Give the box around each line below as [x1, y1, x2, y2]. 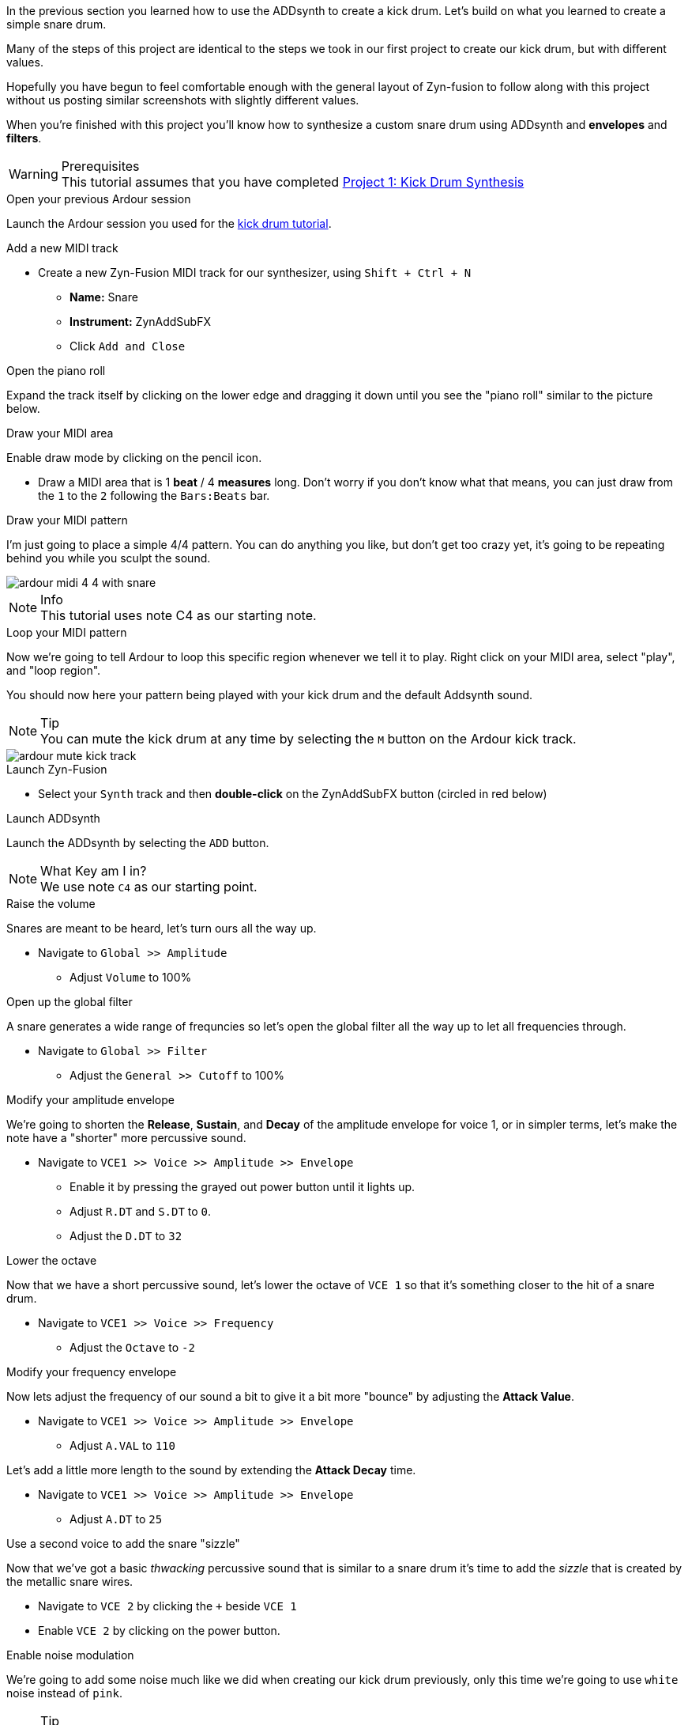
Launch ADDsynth [6, 811, 100, 825]
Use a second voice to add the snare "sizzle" [6, 1537, 240, 1550]
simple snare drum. [6, 17, 107, 31]
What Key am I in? [40, 863, 147, 879]
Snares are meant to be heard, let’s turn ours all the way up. [6, 921, 317, 935]
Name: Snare [70, 290, 138, 304]
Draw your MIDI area [6, 426, 114, 440]
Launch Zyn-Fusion [6, 762, 107, 776]
